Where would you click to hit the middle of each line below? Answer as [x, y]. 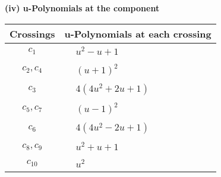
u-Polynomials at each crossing [138, 33]
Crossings [32, 33]
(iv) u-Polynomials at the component [82, 8]
